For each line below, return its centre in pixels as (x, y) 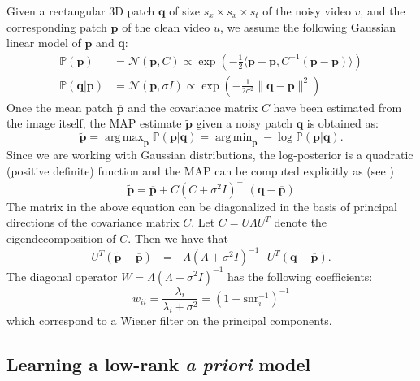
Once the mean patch (60, 107)
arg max (124, 138)
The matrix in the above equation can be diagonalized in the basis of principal (202, 206)
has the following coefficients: (300, 276)
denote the (301, 222)
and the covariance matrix (193, 107)
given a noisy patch (244, 123)
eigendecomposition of (61, 238)
